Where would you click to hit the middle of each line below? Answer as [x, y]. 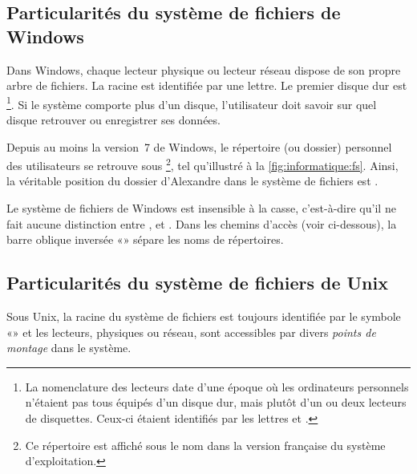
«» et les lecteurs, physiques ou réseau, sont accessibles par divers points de [191, 332]
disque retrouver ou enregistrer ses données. [113, 120]
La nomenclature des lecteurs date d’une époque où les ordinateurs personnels [217, 386]
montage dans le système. [69, 348]
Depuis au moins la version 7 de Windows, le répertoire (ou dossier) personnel [199, 146]
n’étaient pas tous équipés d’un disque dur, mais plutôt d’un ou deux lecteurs [216, 402]
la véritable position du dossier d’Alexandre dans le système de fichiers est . [192, 181]
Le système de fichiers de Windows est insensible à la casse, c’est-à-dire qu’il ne [201, 208]
